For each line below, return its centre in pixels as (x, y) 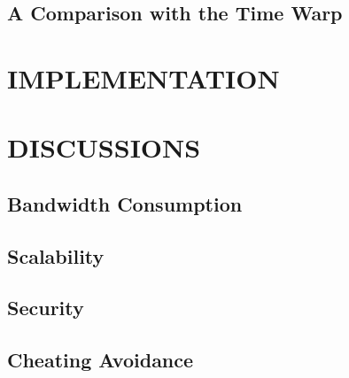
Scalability (56, 255)
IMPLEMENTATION (143, 77)
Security (46, 308)
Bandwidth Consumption (125, 203)
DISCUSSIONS (104, 147)
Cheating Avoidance (101, 360)
